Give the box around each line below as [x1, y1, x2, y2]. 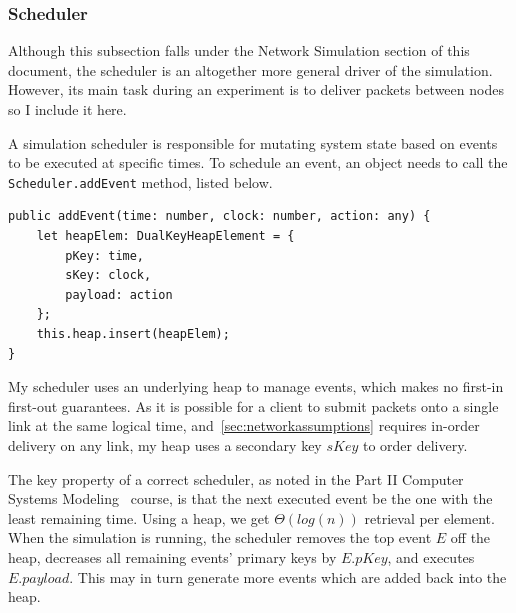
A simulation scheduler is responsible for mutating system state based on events [8, 132, 498, 153]
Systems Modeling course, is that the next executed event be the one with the [8, 488, 493, 509]
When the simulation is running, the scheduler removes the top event [8, 527, 432, 548]
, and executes [387, 546, 475, 567]
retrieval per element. [364, 507, 495, 528]
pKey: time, [65, 248, 145, 263]
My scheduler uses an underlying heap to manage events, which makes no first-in [8, 376, 504, 397]
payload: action [65, 287, 173, 302]
